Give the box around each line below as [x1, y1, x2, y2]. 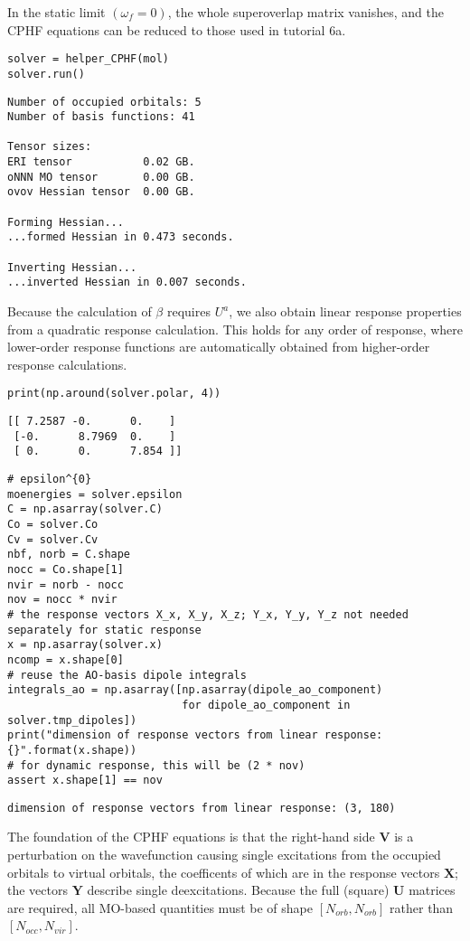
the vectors [7, 880, 68, 899]
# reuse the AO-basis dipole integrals [7, 668, 247, 682]
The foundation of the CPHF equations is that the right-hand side [7, 827, 375, 846]
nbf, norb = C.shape [7, 548, 131, 561]
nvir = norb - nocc [7, 578, 124, 591]
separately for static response [7, 623, 202, 636]
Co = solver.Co [7, 518, 99, 531]
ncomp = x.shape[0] [7, 653, 124, 666]
